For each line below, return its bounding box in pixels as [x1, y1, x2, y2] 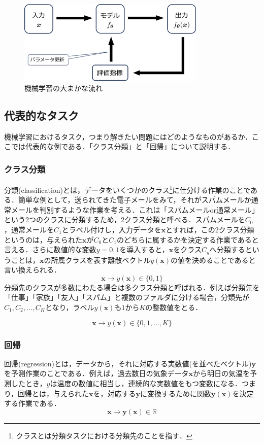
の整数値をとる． [145, 302, 203, 313]
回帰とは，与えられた [18, 388, 89, 398]
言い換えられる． [4, 264, 61, 275]
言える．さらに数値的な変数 [4, 244, 96, 255]
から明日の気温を [192, 368, 250, 379]
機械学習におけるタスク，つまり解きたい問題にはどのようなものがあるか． [4, 131, 252, 142]
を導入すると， [119, 244, 169, 255]
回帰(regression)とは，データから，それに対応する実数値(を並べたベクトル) [4, 358, 252, 368]
